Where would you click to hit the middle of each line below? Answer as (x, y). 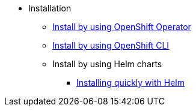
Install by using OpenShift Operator (122, 27)
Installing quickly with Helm (130, 82)
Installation (50, 8)
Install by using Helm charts (107, 64)
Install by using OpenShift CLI (111, 45)
